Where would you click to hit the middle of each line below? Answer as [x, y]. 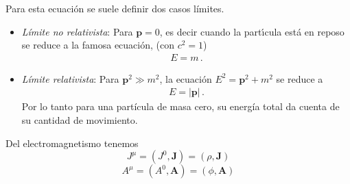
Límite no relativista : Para [77, 31]
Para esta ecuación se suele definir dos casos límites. [115, 8]
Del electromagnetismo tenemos [72, 143]
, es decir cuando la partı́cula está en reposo [252, 31]
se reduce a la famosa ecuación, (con [98, 45]
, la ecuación [186, 78]
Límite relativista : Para [70, 78]
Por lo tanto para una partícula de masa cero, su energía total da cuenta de [180, 106]
